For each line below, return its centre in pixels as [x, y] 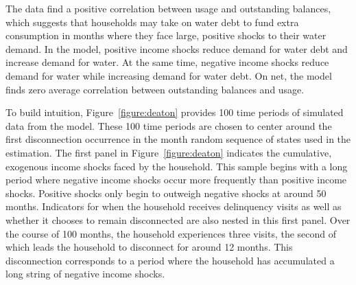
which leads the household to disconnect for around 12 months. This [149, 247]
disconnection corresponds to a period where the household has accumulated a [170, 260]
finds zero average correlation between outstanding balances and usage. [155, 89]
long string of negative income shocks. [85, 274]
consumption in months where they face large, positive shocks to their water [166, 35]
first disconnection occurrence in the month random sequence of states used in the [178, 139]
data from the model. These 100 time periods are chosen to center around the [169, 125]
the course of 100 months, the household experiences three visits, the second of [171, 233]
